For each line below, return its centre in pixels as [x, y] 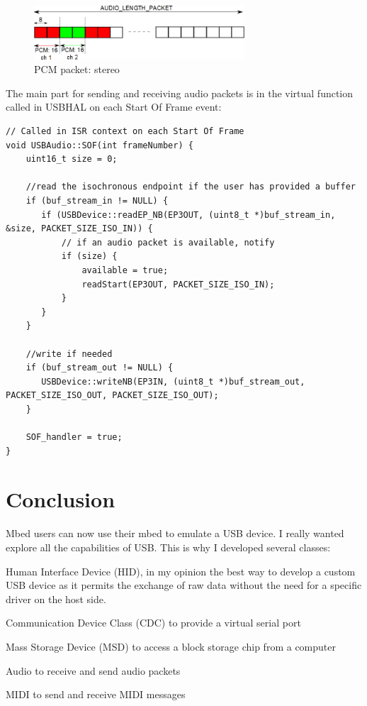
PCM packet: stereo [77, 69]
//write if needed [69, 354]
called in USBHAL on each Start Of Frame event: [114, 107]
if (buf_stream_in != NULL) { [97, 200]
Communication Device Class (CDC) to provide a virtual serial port [153, 623]
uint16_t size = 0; [72, 159]
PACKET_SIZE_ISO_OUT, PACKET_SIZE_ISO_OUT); [112, 396]
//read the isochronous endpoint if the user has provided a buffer [191, 187]
